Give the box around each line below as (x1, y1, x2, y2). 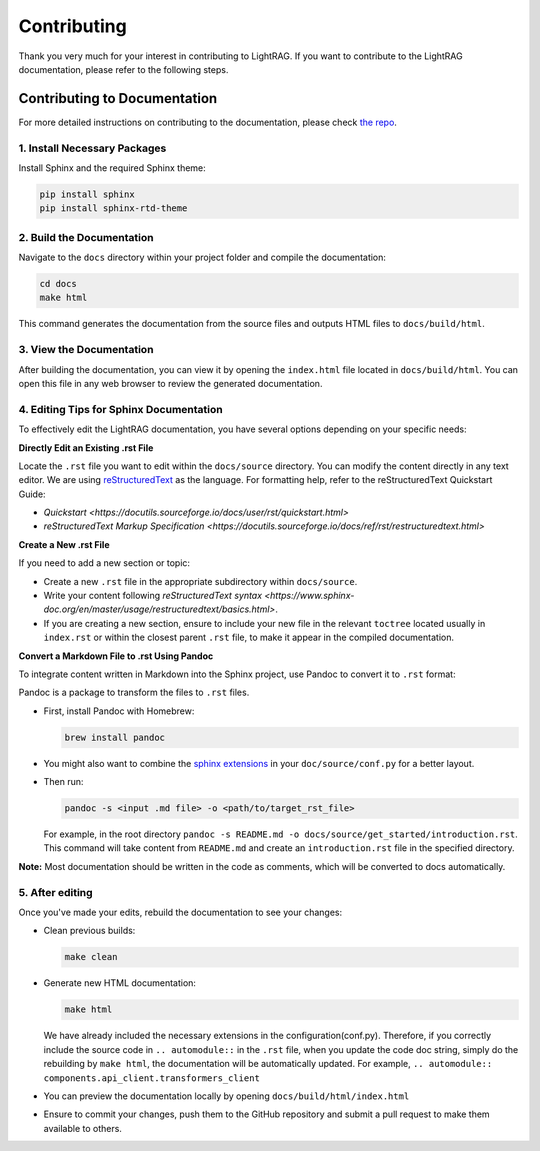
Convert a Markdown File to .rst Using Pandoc (18, 650, 214, 662)
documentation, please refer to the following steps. (18, 63, 229, 75)
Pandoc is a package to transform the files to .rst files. (18, 686, 250, 699)
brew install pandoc (64, 731, 165, 743)
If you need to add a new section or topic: (18, 557, 190, 569)
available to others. (43, 1122, 122, 1134)
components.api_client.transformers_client (43, 1072, 260, 1084)
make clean (64, 951, 118, 963)
